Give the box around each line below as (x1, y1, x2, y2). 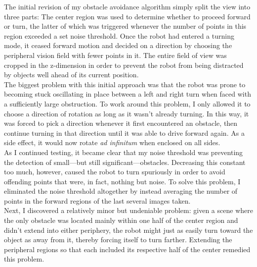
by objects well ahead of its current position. (4, 69, 139, 80)
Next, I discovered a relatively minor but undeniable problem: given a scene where (4, 205, 253, 215)
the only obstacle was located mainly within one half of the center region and (4, 215, 238, 225)
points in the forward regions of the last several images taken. (4, 195, 191, 206)
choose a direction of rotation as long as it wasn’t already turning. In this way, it (4, 108, 249, 118)
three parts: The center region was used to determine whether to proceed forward (4, 11, 251, 21)
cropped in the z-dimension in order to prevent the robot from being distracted (4, 59, 244, 70)
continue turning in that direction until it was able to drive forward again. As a (4, 127, 245, 138)
